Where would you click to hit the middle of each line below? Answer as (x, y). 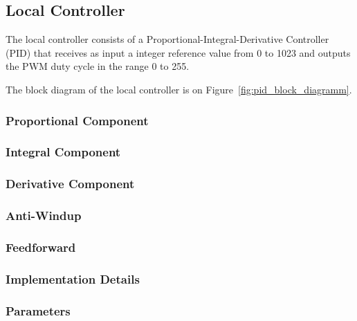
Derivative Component (70, 184)
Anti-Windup (44, 215)
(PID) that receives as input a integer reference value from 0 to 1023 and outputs (178, 52)
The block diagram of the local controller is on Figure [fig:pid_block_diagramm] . (179, 89)
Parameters (38, 310)
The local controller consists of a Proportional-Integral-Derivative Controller (167, 39)
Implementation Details (73, 278)
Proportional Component (77, 120)
